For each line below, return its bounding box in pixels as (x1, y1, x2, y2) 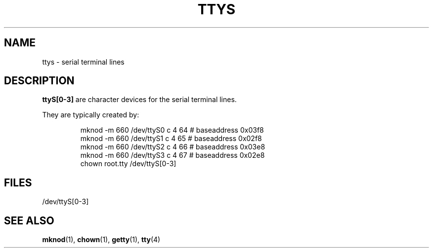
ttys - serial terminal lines (42, 57, 125, 66)
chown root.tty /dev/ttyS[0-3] (80, 159, 176, 168)
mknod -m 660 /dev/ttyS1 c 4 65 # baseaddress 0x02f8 (80, 134, 262, 143)
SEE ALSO (4, 214, 54, 227)
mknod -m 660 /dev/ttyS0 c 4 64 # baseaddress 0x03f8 (80, 126, 264, 135)
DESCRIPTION (4, 74, 75, 87)
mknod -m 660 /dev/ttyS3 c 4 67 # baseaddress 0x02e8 (80, 151, 265, 160)
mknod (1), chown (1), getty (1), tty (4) (42, 235, 161, 244)
